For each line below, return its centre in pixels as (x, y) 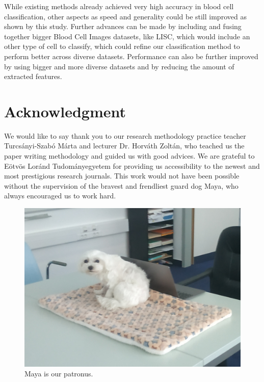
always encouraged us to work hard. (60, 196)
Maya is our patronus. (59, 374)
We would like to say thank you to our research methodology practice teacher (125, 135)
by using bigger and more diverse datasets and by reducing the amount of (119, 66)
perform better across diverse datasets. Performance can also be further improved (131, 56)
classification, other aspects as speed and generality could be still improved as (125, 16)
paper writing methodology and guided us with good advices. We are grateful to (129, 156)
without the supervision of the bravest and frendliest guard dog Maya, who (121, 185)
